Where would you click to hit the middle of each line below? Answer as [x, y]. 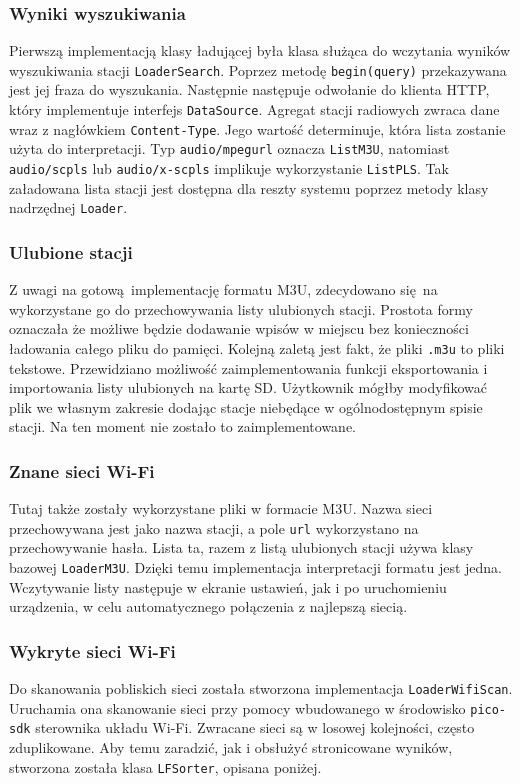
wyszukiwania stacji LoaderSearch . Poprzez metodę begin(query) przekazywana [258, 69]
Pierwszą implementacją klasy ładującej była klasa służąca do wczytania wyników [260, 50]
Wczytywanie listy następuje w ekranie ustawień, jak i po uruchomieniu [228, 586]
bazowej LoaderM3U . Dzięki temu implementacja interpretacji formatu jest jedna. [255, 567]
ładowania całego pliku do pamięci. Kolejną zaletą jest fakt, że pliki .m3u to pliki [257, 347]
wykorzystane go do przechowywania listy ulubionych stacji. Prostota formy [241, 308]
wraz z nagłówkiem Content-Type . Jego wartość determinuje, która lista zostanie [257, 128]
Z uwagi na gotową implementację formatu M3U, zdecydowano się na [223, 289]
